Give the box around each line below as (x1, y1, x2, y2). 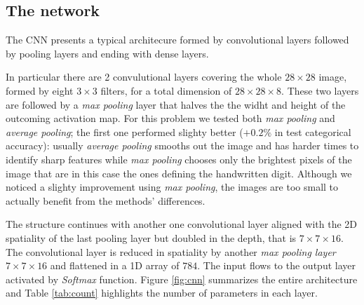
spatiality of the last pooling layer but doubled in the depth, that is (6, 230, 297, 245)
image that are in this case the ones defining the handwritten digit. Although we (6, 165, 352, 180)
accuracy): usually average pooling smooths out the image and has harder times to (6, 138, 359, 153)
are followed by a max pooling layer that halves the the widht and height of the (6, 97, 346, 111)
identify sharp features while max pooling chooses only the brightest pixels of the (6, 151, 352, 166)
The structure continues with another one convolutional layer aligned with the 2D (6, 217, 358, 231)
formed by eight (6, 83, 74, 97)
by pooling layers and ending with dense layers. (6, 46, 209, 60)
